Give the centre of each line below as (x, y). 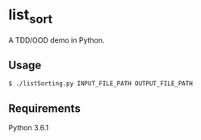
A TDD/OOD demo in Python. (57, 40)
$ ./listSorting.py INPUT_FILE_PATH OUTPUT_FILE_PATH (101, 84)
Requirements (44, 108)
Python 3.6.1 (29, 128)
